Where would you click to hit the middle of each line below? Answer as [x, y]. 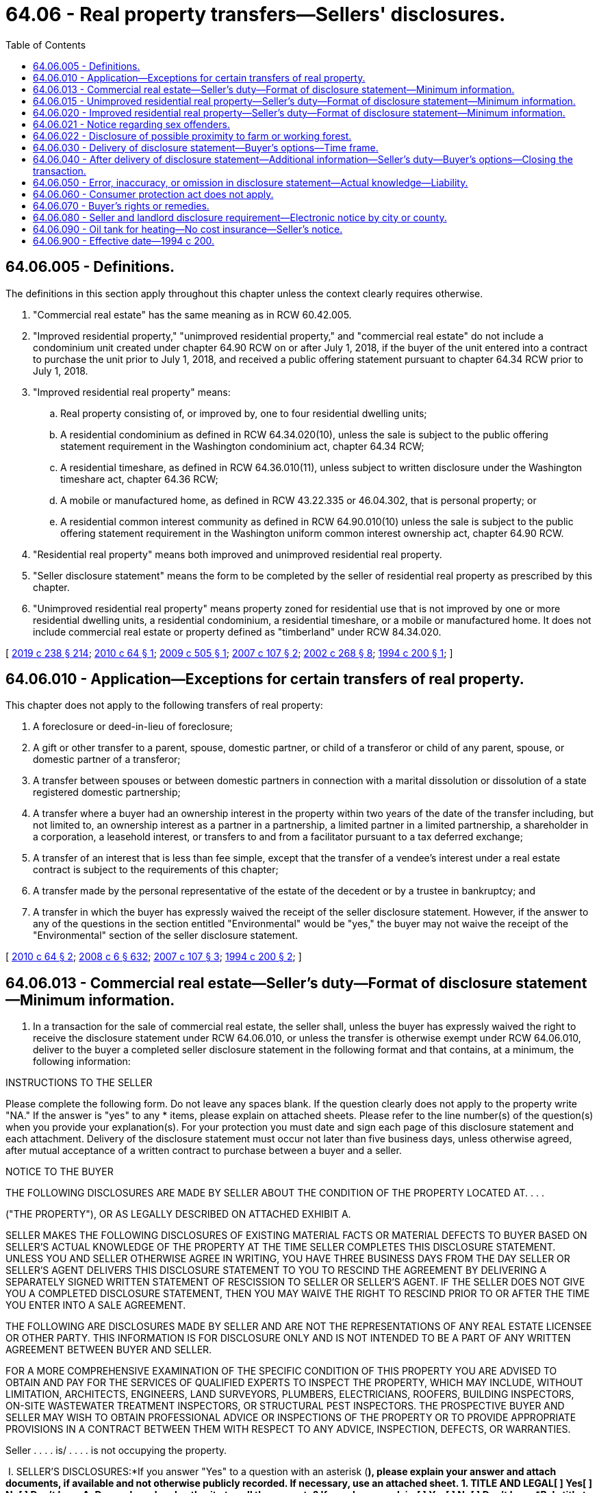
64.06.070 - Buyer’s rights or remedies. [121, 205]
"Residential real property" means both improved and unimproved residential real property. [238, 554]
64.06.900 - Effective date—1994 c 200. [124, 240]
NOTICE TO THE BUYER [60, 1172]
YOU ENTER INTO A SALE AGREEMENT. [96, 1305]
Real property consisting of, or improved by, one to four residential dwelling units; [244, 413]
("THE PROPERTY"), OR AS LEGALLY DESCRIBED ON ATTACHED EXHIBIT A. [178, 1214]
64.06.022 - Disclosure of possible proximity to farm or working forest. [192, 136]
